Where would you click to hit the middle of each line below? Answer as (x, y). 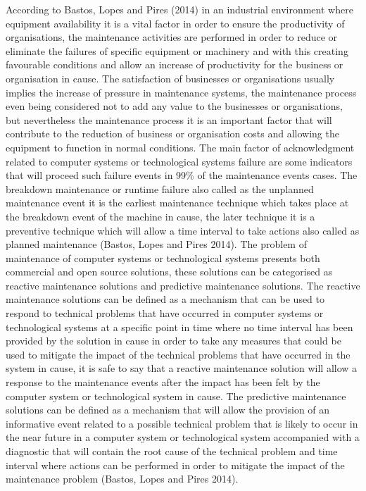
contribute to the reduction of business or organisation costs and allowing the (172, 133)
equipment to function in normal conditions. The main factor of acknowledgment (180, 147)
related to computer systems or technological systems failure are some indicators (179, 161)
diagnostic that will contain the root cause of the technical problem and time (172, 451)
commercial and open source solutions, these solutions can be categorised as (169, 272)
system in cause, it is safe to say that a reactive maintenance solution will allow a (182, 368)
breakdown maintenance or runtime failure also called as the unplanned (160, 188)
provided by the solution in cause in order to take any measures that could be (173, 341)
